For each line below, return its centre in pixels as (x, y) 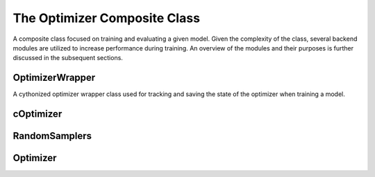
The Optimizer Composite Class (107, 18)
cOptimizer (37, 114)
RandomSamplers (52, 136)
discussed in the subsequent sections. (68, 58)
